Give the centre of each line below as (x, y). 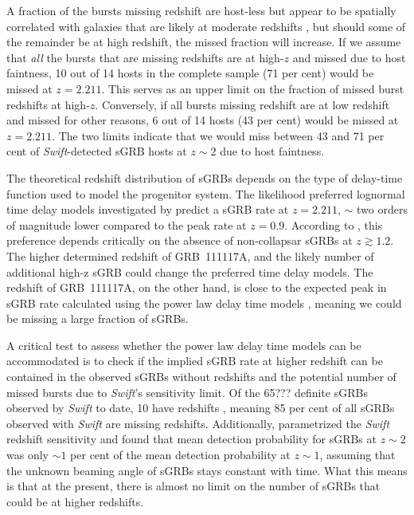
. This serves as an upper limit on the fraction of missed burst (253, 88)
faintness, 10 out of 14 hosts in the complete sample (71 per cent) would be (190, 73)
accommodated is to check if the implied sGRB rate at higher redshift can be (195, 361)
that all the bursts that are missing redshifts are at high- (145, 57)
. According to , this (334, 224)
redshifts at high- (48, 104)
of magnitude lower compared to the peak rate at (127, 224)
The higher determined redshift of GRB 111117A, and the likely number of (190, 256)
